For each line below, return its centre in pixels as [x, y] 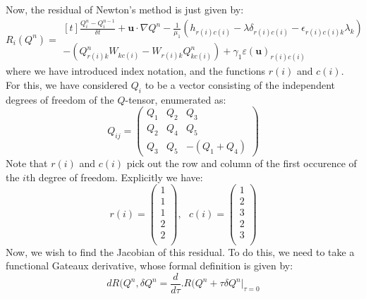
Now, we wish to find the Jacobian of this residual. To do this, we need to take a [180, 251]
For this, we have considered [67, 84]
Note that [27, 163]
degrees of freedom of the [60, 99]
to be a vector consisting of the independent [240, 84]
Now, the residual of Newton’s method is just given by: [125, 9]
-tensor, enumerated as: [176, 99]
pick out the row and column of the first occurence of [242, 163]
